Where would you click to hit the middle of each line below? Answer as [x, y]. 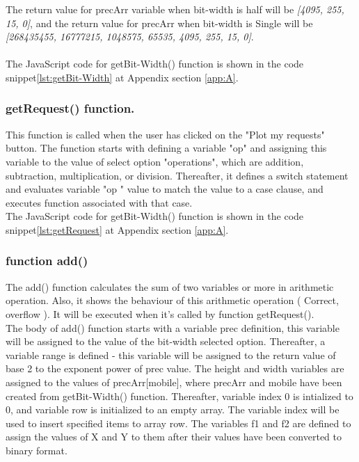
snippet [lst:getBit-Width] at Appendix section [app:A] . [122, 77]
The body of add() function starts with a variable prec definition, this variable [173, 327]
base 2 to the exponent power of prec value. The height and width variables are [175, 368]
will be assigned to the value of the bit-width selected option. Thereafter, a [166, 341]
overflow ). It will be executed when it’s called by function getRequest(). [160, 313]
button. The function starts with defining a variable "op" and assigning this [166, 148]
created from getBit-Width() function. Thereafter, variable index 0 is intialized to [179, 396]
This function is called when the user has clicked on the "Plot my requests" [165, 134]
